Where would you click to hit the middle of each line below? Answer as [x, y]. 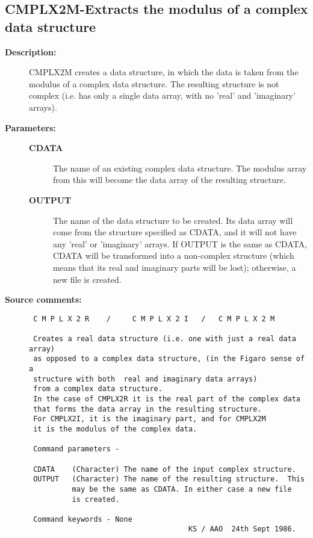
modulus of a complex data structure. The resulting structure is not [154, 83]
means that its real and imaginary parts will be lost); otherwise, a [175, 267]
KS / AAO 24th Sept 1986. [242, 529]
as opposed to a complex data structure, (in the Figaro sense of [169, 359]
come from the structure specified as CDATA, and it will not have [175, 232]
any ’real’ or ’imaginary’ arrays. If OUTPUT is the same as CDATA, [180, 243]
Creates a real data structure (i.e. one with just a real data [165, 339]
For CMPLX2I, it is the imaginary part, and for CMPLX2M [150, 419]
